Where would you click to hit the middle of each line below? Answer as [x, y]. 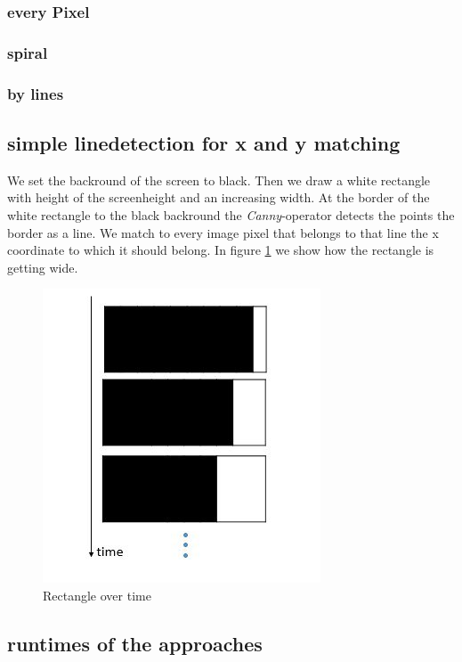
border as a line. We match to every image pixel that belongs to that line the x [223, 232]
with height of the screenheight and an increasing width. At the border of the [219, 197]
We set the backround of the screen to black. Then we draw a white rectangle [219, 180]
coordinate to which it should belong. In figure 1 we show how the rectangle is [221, 250]
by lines [36, 93]
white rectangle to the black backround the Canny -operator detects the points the [231, 214]
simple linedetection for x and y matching [204, 142]
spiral [28, 52]
